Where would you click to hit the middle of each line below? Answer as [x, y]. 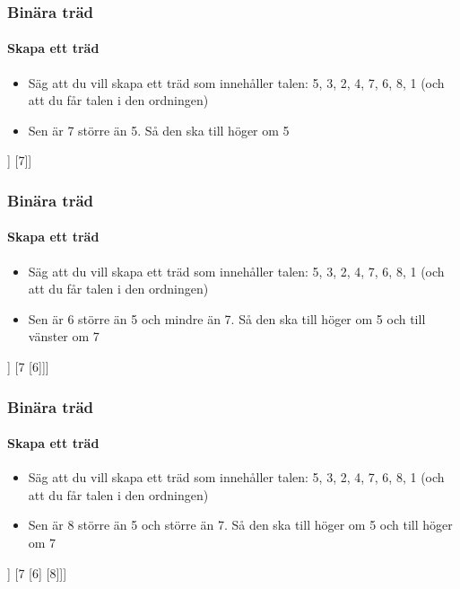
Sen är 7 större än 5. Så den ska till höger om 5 [159, 130]
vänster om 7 [64, 336]
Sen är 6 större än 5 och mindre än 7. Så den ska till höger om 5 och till [227, 318]
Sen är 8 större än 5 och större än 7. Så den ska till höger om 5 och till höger [240, 525]
